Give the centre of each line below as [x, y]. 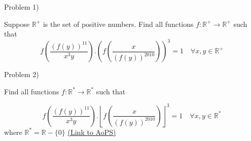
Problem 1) [22, 7]
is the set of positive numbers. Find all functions [118, 24]
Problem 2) [22, 74]
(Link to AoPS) [92, 132]
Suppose [17, 24]
